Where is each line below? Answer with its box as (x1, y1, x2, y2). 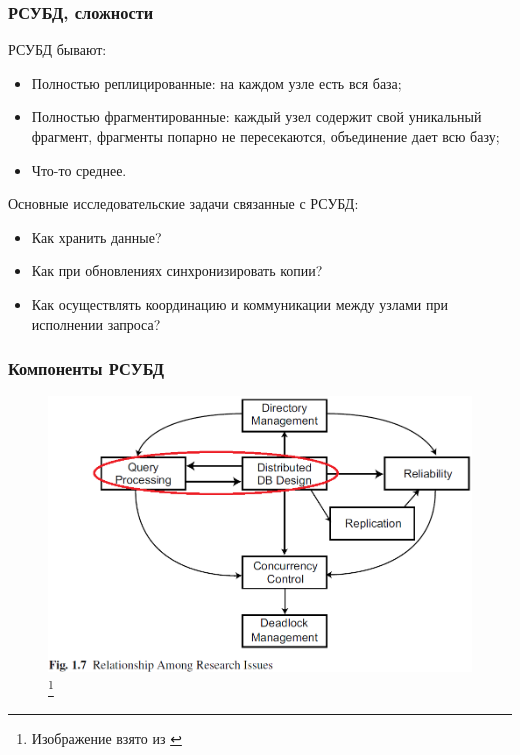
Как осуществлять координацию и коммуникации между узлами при (31, 293, 448, 314)
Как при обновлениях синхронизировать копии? (31, 260, 323, 281)
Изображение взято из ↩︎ (31, 728, 182, 749)
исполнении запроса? (31, 313, 161, 334)
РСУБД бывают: (8, 39, 107, 60)
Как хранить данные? (31, 226, 162, 247)
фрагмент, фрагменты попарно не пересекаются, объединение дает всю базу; (31, 126, 500, 146)
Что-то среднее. (31, 159, 127, 180)
